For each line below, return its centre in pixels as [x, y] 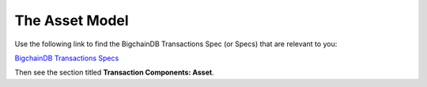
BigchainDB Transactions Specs [67, 58]
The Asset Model [72, 20]
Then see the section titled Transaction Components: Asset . [114, 72]
